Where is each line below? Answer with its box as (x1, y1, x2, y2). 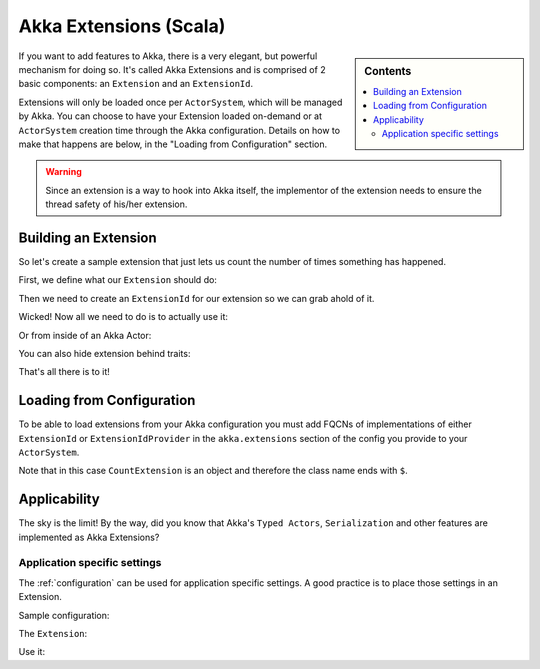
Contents (364, 64, 412, 78)
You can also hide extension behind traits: (18, 347, 191, 359)
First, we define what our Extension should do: (18, 274, 217, 286)
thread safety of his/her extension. (45, 198, 188, 210)
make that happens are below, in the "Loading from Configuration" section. (18, 138, 328, 150)
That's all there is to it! (18, 366, 110, 378)
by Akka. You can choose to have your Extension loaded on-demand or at (18, 110, 323, 122)
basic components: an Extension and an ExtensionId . (18, 78, 254, 90)
